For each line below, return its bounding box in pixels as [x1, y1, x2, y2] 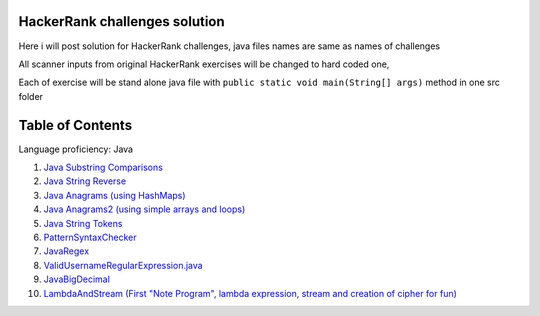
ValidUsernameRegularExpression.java [43, 259, 204, 271]
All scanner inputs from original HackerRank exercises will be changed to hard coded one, [18, 58, 390, 70]
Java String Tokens [43, 217, 123, 229]
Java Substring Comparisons [43, 161, 164, 173]
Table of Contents [18, 116, 133, 134]
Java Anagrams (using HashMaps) [43, 189, 186, 201]
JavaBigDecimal [43, 273, 110, 285]
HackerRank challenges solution [18, 13, 225, 30]
